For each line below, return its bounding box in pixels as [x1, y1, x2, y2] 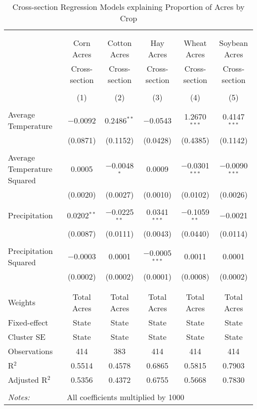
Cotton [107, 37, 132, 48]
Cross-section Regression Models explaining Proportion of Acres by [12, 1, 245, 12]
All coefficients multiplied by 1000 [67, 391, 184, 403]
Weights [8, 296, 36, 308]
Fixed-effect [8, 316, 48, 328]
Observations [8, 345, 53, 357]
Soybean [219, 37, 248, 48]
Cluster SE [8, 330, 45, 342]
